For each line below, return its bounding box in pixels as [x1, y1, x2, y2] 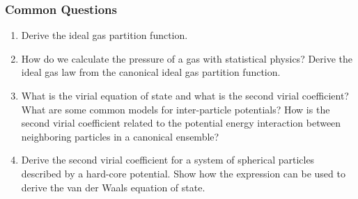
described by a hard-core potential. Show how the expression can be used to [21, 166, 345, 180]
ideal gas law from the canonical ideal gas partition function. [21, 65, 281, 79]
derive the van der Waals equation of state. [21, 180, 205, 194]
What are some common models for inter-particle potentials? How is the [21, 102, 330, 116]
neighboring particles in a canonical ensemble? [21, 129, 219, 143]
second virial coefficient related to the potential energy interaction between [21, 116, 341, 130]
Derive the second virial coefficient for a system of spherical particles [21, 152, 315, 167]
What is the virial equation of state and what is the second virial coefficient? [21, 88, 349, 102]
